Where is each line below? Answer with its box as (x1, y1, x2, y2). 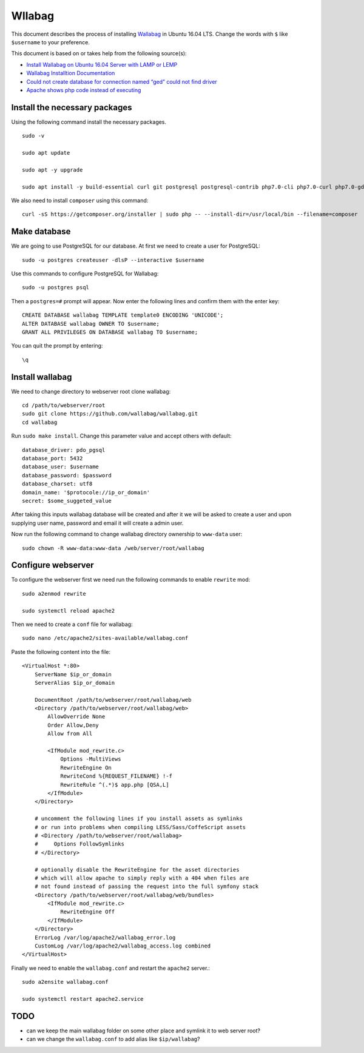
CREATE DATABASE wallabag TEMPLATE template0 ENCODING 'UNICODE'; (22, 312, 224, 318)
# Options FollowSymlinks (34, 841, 124, 847)
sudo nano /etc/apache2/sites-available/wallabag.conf (22, 634, 189, 642)
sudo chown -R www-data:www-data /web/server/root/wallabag (22, 545, 204, 551)
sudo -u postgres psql (22, 284, 90, 291)
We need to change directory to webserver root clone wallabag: (11, 388, 171, 395)
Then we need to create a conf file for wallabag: (11, 621, 133, 628)
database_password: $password (22, 472, 112, 479)
